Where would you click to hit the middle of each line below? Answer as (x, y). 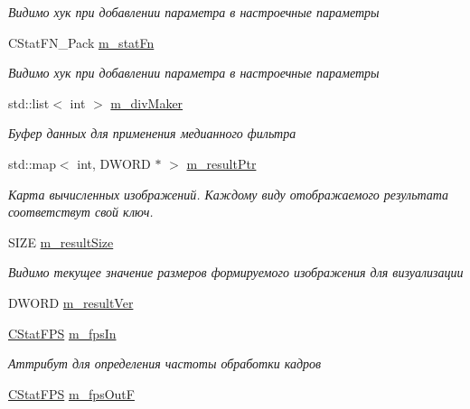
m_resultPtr (221, 163)
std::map (32, 163)
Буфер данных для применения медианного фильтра (152, 133)
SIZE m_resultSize (61, 242)
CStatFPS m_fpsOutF (71, 393)
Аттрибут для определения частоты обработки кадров (165, 363)
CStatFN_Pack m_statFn (81, 42)
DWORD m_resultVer (71, 302)
